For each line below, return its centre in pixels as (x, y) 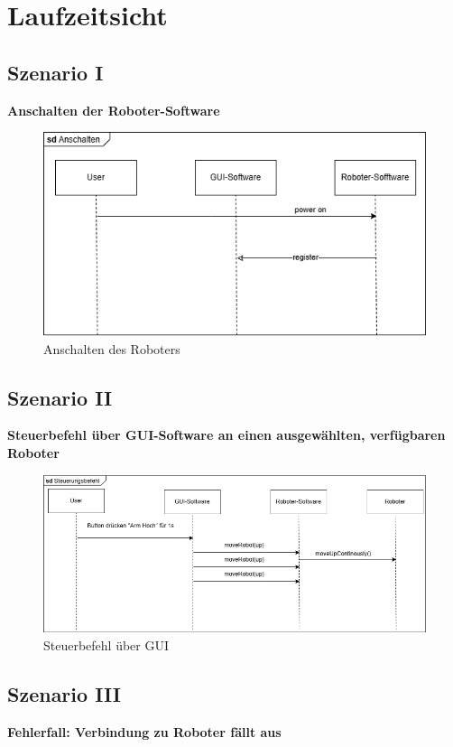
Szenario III (64, 693)
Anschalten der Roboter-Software (114, 110)
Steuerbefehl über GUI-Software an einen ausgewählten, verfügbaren (226, 435)
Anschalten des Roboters (112, 348)
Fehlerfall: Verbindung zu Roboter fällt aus (144, 731)
